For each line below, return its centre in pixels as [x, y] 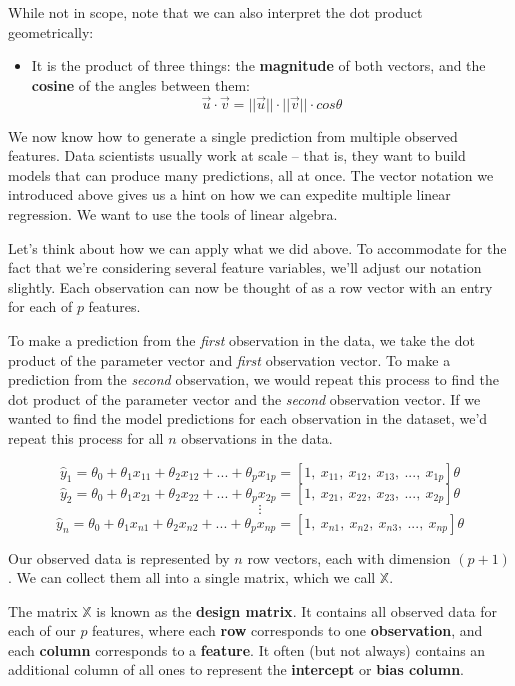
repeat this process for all [86, 437]
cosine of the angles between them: [140, 84]
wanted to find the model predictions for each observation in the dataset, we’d [248, 418]
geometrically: [51, 31]
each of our [42, 630]
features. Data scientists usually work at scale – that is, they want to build [237, 155]
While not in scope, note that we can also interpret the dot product [215, 12]
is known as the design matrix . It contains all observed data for [297, 610]
